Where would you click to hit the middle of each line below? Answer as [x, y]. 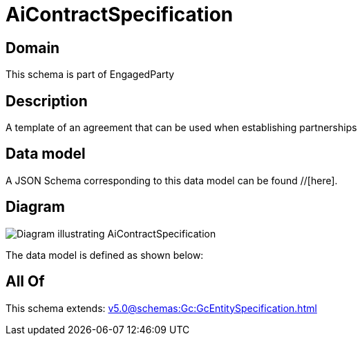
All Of [25, 282]
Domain [33, 48]
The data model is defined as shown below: [105, 255]
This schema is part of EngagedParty [90, 75]
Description [47, 101]
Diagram [35, 207]
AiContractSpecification [120, 14]
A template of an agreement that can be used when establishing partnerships [181, 128]
